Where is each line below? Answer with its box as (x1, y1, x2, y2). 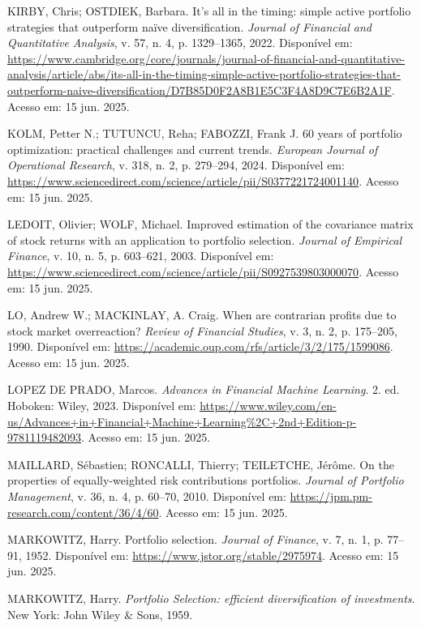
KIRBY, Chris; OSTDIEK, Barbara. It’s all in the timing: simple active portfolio (7, 2, 411, 19)
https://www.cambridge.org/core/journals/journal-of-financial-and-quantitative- (7, 49, 406, 66)
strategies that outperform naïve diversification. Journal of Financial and (7, 18, 372, 35)
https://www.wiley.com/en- (200, 397, 337, 414)
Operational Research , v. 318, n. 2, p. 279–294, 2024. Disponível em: (7, 156, 345, 173)
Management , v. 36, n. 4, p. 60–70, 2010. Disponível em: (7, 488, 286, 505)
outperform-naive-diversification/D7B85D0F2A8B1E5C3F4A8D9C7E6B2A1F (7, 81, 392, 98)
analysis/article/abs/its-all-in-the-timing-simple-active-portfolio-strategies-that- (7, 66, 401, 83)
